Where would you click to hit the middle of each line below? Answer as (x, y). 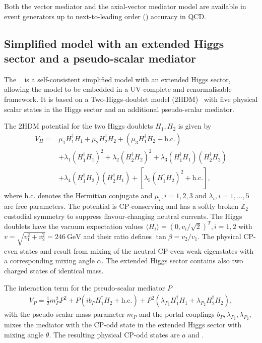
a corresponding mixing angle (49, 261)
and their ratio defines (117, 236)
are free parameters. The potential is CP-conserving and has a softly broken (121, 206)
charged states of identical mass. (54, 270)
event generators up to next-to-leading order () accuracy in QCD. (105, 16)
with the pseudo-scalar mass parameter (64, 314)
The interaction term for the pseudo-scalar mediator (85, 287)
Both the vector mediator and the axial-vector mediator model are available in (125, 6)
